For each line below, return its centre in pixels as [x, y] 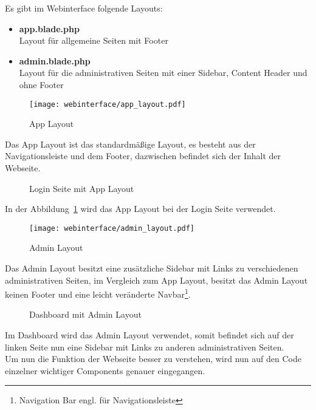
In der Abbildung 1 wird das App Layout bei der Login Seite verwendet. [140, 209]
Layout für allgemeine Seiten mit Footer [94, 40]
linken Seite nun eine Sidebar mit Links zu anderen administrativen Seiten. [145, 347]
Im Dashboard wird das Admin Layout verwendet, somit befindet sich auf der [149, 335]
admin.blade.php [55, 60]
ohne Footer [41, 84]
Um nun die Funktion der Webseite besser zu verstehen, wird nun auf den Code [153, 359]
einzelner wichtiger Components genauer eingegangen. [105, 370]
